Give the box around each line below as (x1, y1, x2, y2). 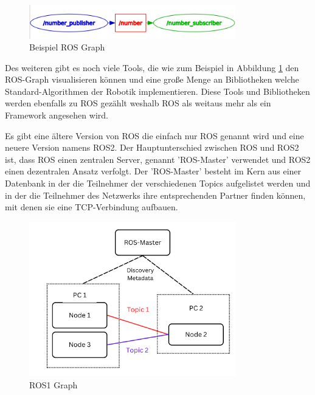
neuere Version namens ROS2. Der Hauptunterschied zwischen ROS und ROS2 (5, 141, 299, 154)
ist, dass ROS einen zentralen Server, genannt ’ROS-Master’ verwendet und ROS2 (5, 153, 311, 165)
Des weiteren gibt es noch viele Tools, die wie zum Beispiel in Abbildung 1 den (5, 61, 299, 74)
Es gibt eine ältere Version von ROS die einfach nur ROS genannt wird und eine (5, 129, 304, 142)
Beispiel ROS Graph (29, 41, 105, 53)
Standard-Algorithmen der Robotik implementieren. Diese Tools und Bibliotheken (5, 84, 310, 97)
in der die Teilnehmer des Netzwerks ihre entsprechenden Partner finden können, (5, 188, 306, 201)
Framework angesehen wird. (5, 109, 108, 122)
